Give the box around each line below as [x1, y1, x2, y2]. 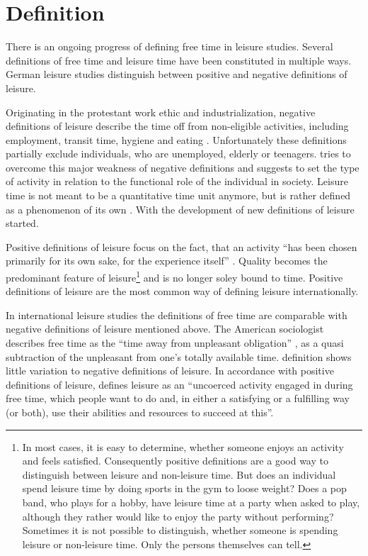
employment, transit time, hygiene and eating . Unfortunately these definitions [6, 132, 347, 147]
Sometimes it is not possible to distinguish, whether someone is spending [22, 523, 338, 538]
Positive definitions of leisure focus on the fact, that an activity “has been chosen [6, 239, 357, 254]
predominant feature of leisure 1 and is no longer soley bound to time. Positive [6, 268, 343, 284]
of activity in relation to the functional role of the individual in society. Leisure [6, 174, 348, 189]
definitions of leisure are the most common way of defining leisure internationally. [6, 284, 359, 299]
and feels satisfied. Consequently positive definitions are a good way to [22, 453, 328, 468]
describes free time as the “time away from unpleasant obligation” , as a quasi [6, 335, 344, 350]
